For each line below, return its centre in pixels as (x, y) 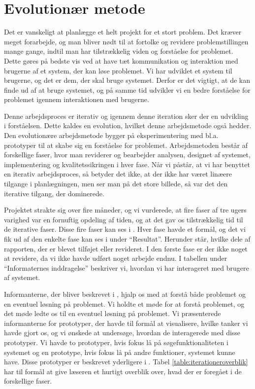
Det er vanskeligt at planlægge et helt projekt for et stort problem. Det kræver (123, 32)
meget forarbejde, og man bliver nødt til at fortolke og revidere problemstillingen (126, 41)
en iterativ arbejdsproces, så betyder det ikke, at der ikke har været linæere (118, 174)
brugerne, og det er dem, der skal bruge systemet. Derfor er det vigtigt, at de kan (127, 80)
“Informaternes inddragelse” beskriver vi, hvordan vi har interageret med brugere (127, 267)
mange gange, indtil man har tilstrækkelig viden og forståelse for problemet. (119, 51)
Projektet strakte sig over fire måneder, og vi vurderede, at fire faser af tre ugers (125, 210)
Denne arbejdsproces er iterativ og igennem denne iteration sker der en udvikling (126, 116)
